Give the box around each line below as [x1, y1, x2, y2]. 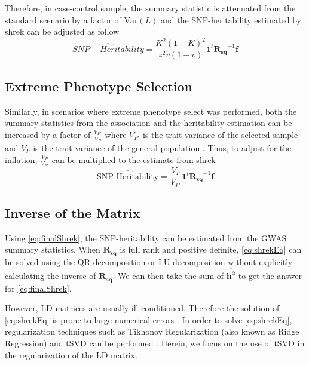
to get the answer [238, 269, 302, 282]
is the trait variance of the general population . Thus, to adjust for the [33, 141, 292, 154]
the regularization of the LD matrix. [5, 348, 137, 361]
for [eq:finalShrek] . [5, 281, 72, 294]
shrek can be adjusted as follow [5, 25, 120, 38]
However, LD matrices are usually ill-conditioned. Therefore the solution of [5, 302, 280, 314]
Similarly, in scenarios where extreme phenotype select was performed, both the [5, 105, 297, 117]
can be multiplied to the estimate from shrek [51, 153, 216, 165]
